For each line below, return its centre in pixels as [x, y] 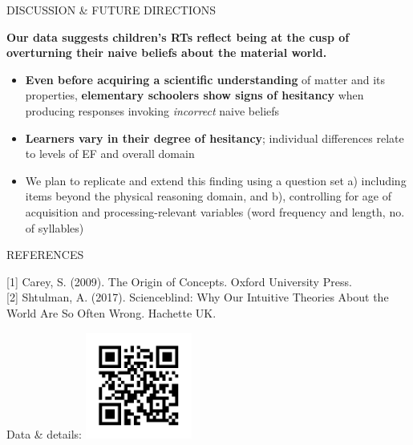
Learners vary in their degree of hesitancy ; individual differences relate [215, 138]
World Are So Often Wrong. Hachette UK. [111, 312]
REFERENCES [45, 255]
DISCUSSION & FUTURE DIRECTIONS [111, 10]
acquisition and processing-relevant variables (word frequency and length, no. [215, 211]
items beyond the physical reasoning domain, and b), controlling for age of [208, 196]
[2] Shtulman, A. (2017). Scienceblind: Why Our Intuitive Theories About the [198, 297]
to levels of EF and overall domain [110, 154]
